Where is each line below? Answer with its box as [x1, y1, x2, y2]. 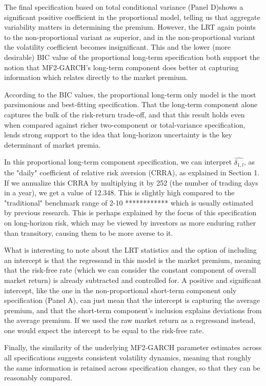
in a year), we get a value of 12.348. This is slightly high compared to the [4, 187, 235, 198]
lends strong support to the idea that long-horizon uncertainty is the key [4, 129, 232, 140]
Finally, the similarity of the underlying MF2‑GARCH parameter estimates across [4, 342, 262, 353]
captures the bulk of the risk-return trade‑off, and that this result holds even [4, 109, 245, 119]
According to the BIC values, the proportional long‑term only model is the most [4, 89, 256, 99]
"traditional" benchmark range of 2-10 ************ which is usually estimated [4, 197, 254, 208]
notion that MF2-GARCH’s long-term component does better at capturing [4, 62, 239, 72]
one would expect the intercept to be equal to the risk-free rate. [4, 324, 204, 335]
